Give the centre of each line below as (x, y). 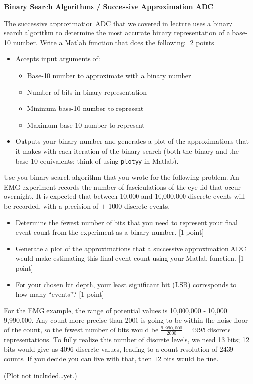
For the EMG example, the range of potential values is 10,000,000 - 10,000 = (119, 310)
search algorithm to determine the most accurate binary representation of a (117, 33)
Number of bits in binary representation (87, 92)
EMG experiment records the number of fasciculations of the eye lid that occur (123, 186)
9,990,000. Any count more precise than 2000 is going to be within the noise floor (126, 320)
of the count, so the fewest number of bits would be (81, 329)
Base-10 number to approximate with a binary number (109, 75)
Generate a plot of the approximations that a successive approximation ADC (131, 248)
